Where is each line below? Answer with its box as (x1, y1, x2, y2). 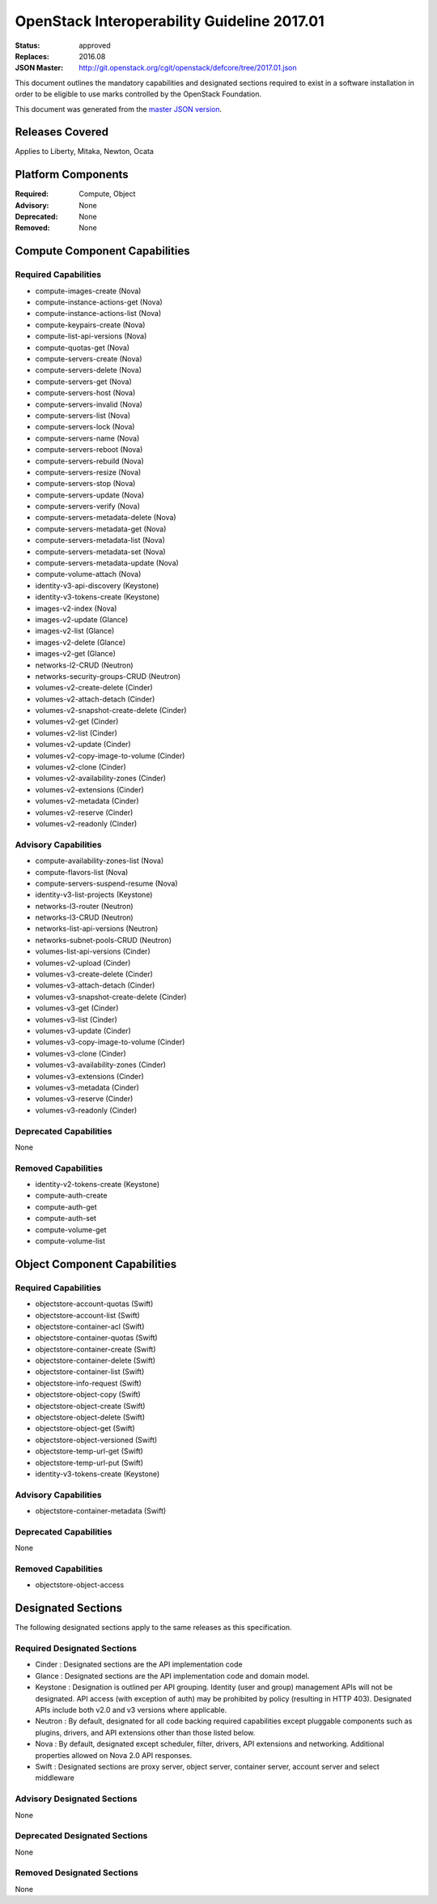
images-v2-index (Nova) (35, 604, 117, 613)
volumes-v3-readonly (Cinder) (35, 1105, 138, 1115)
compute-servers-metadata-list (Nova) (35, 536, 165, 545)
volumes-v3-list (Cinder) (35, 1014, 117, 1024)
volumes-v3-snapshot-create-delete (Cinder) (35, 992, 187, 1001)
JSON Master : (15, 63, 64, 73)
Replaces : (15, 51, 50, 61)
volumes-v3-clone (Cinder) (35, 1048, 127, 1058)
